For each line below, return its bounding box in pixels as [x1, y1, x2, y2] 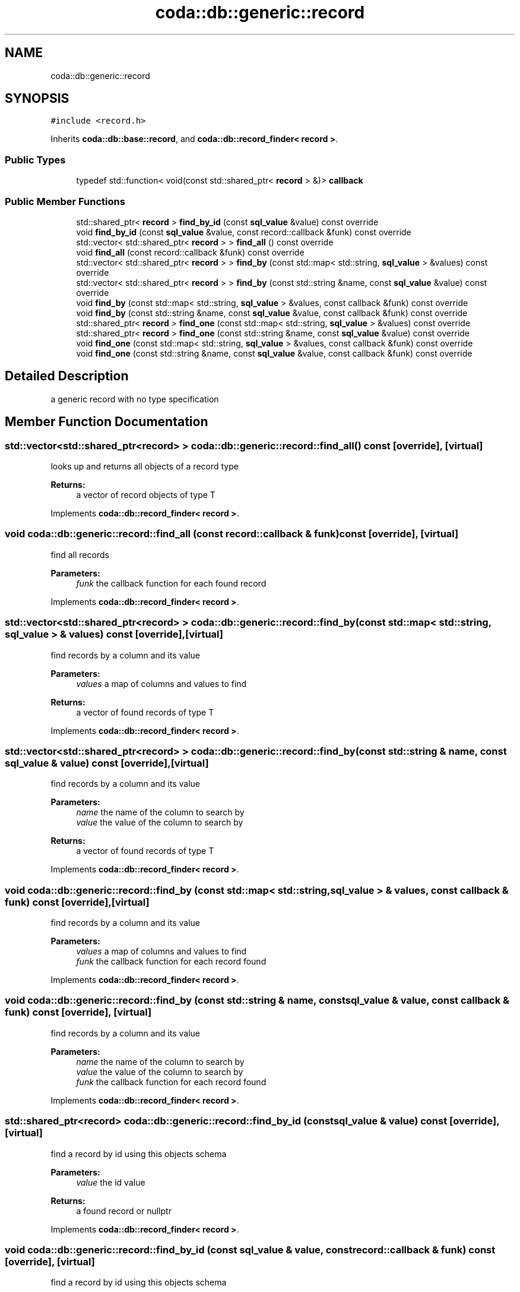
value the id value [76, 1177, 145, 1187]
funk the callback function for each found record [76, 578, 267, 588]
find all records [50, 549, 109, 560]
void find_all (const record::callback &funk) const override [76, 247, 305, 257]
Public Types [5, 153, 66, 166]
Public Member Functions [5, 195, 125, 207]
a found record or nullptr [76, 1205, 172, 1216]
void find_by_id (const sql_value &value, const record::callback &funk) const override [76, 226, 411, 237]
